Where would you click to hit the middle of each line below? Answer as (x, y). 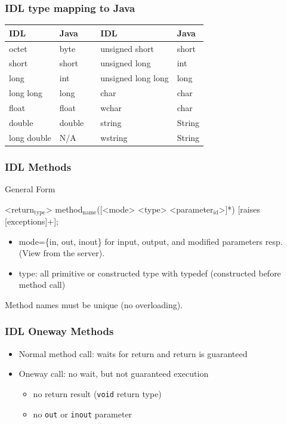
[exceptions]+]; (32, 221)
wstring (114, 137)
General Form (30, 188)
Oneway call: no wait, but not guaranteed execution (114, 374)
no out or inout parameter (83, 414)
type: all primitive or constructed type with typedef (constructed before (150, 273)
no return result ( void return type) (97, 393)
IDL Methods (38, 166)
